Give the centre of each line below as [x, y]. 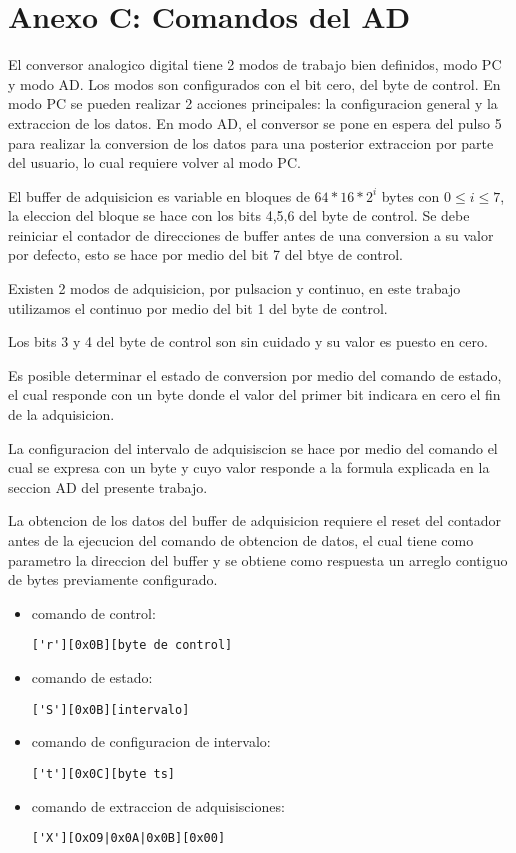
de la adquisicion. [61, 414]
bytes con [410, 195]
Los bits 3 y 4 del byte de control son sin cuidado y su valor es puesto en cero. [248, 341]
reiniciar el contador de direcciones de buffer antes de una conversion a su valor [251, 234]
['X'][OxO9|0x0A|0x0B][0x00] [128, 838]
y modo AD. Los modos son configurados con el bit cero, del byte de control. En [254, 83]
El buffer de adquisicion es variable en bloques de [159, 195]
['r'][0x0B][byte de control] [132, 645]
